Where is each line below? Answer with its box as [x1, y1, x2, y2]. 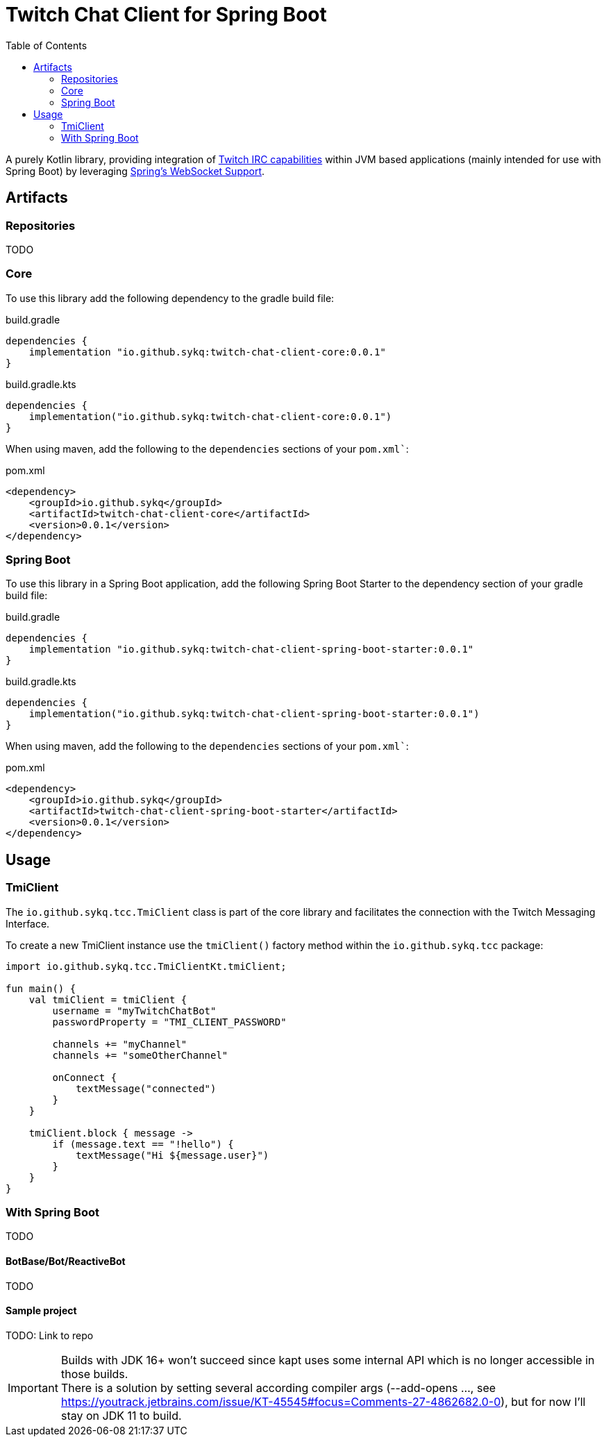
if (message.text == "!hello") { [52, 1138, 234, 1150]
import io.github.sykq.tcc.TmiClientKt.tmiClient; [6, 960, 287, 972]
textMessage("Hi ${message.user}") [76, 1149, 269, 1161]
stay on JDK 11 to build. [60, 1408, 182, 1423]
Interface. [6, 917, 50, 930]
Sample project [6, 1305, 77, 1317]
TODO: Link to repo [6, 1329, 94, 1341]
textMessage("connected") [76, 1082, 217, 1094]
